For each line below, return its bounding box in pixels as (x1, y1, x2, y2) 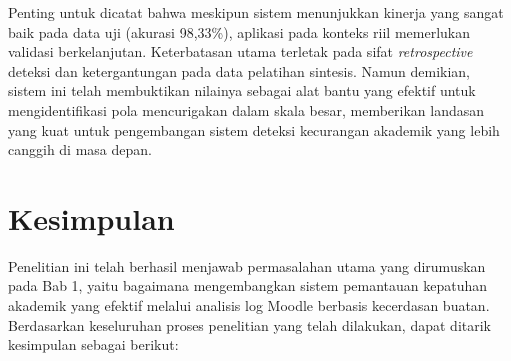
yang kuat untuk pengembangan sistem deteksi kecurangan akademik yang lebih (8, 119, 500, 140)
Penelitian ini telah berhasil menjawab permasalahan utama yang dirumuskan (8, 255, 486, 276)
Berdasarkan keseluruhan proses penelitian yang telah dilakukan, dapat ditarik (8, 314, 491, 335)
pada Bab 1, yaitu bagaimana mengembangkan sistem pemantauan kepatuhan (8, 275, 488, 296)
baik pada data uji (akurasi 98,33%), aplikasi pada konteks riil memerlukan (8, 21, 471, 42)
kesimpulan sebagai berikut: (8, 334, 179, 355)
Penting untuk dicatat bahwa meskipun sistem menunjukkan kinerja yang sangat (8, 2, 504, 22)
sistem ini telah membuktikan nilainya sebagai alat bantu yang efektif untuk (8, 80, 476, 101)
